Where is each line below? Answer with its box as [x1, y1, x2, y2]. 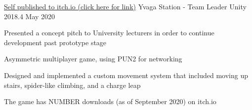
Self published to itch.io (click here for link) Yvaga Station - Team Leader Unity [4, 1, 247, 11]
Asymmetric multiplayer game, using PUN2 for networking [4, 54, 182, 64]
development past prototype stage [4, 37, 107, 47]
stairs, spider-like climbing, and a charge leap [4, 80, 141, 90]
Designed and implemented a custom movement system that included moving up [4, 70, 248, 80]
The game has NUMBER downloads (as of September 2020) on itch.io [4, 96, 216, 107]
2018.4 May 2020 [4, 11, 55, 21]
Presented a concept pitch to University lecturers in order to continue [4, 27, 214, 38]
